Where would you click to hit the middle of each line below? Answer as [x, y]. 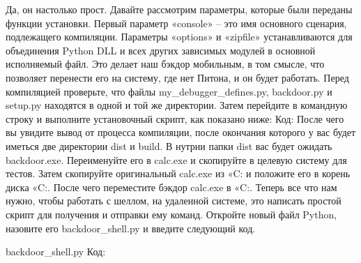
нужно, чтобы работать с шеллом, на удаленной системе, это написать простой [174, 201]
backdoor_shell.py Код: [56, 251]
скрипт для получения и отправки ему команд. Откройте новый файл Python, [171, 214]
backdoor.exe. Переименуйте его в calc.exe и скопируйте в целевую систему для [176, 159]
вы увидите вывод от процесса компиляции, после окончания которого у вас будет [181, 132]
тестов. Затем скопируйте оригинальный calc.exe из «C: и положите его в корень [178, 173]
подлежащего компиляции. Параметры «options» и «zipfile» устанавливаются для [179, 37]
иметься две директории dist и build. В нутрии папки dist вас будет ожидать [169, 145]
